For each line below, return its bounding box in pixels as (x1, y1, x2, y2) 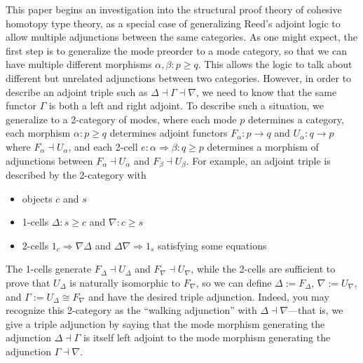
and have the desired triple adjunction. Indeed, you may (88, 289, 329, 303)
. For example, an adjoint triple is (186, 153, 331, 167)
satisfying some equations (158, 238, 267, 252)
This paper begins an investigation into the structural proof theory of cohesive (6, 2, 342, 16)
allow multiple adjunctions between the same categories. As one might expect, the (6, 29, 357, 44)
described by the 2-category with (6, 167, 146, 181)
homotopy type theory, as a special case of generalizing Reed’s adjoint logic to (6, 15, 341, 30)
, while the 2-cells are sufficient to (191, 261, 336, 276)
